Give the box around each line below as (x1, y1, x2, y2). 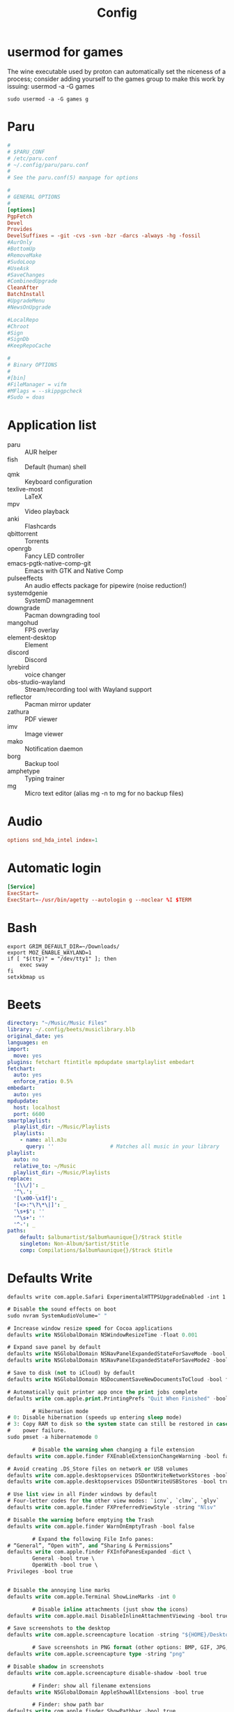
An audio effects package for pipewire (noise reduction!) (24, 582, 187, 590)
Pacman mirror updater (24, 700, 92, 709)
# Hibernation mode (32, 1408, 89, 1415)
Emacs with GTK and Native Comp (24, 567, 124, 575)
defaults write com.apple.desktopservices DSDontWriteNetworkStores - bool (7, 1472, 229, 1479)
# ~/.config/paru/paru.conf (7, 161, 89, 168)
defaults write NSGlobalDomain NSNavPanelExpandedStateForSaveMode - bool (7, 1350, 226, 1357)
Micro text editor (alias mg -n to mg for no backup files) (24, 789, 184, 797)
